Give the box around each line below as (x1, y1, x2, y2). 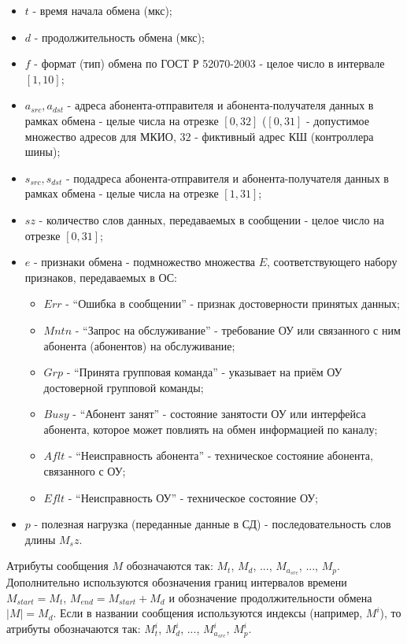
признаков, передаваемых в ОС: (24, 268, 177, 285)
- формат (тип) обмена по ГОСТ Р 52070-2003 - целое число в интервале (34, 55, 385, 72)
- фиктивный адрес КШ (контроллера (194, 128, 374, 144)
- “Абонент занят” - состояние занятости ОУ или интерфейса (72, 405, 366, 422)
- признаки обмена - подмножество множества (33, 254, 256, 270)
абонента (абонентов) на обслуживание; (43, 337, 235, 353)
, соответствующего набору (267, 254, 398, 270)
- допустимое (305, 112, 369, 128)
